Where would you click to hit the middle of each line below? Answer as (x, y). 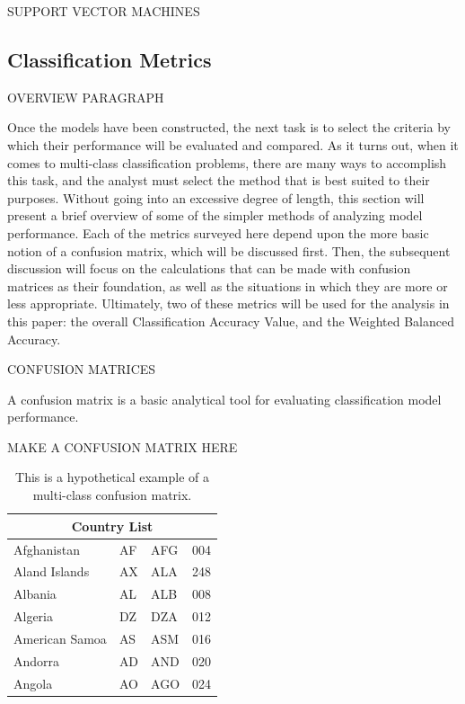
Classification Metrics (110, 59)
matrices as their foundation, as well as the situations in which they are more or (228, 285)
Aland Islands (52, 571)
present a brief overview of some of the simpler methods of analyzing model (215, 215)
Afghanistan (47, 549)
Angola (33, 683)
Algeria (33, 616)
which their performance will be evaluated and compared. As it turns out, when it (233, 144)
